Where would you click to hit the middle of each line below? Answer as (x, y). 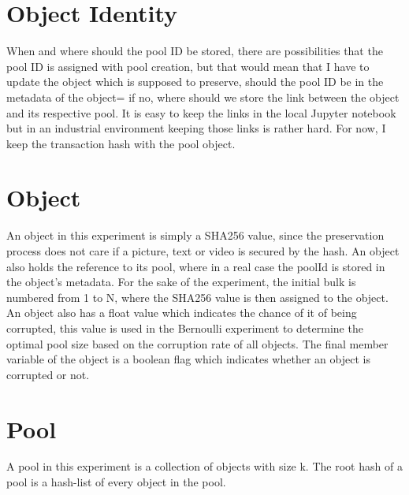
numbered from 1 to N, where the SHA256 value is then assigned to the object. (197, 297)
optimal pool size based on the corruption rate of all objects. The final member (197, 343)
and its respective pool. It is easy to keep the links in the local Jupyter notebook (201, 112)
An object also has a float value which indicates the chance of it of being (182, 313)
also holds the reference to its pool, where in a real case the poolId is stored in (196, 266)
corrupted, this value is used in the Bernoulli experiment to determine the (185, 328)
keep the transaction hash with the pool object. (121, 143)
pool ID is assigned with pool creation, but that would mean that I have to (188, 66)
